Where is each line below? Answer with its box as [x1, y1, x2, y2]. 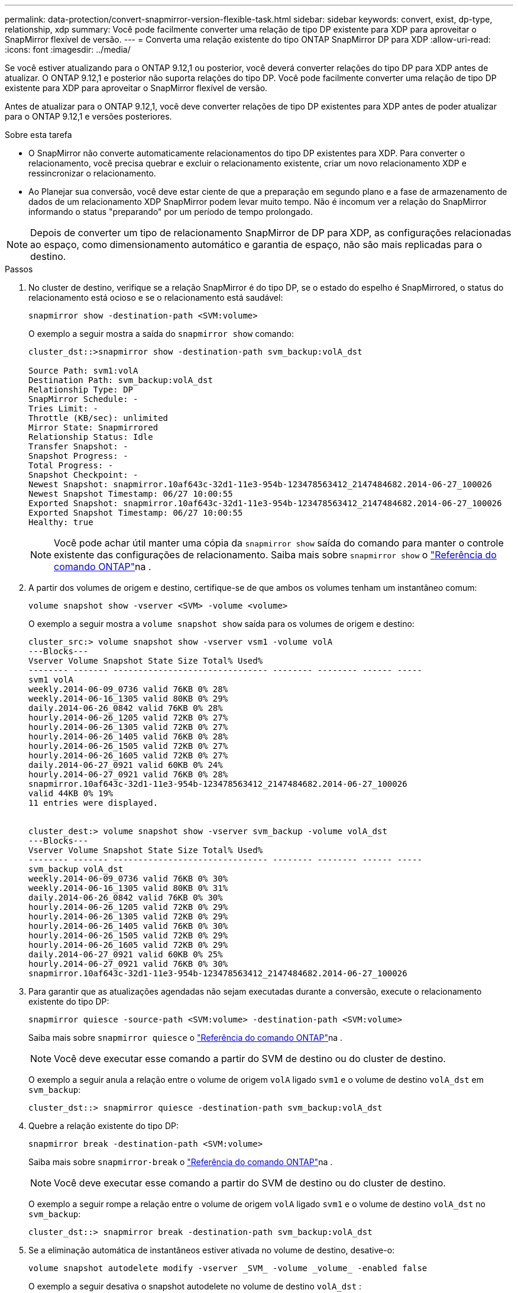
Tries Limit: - [28, 404, 99, 413]
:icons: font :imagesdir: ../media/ [5, 44, 131, 54]
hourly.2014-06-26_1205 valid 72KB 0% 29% [28, 902, 228, 912]
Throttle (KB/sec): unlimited [28, 413, 169, 423]
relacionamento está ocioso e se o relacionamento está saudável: [28, 292, 283, 303]
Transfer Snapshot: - [28, 442, 128, 451]
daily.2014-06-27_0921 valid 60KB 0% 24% [28, 760, 223, 770]
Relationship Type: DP [28, 385, 134, 394]
